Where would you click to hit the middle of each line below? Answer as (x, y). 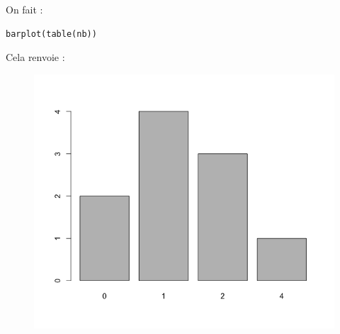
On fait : (24, 9)
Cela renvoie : (35, 57)
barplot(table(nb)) (51, 34)
